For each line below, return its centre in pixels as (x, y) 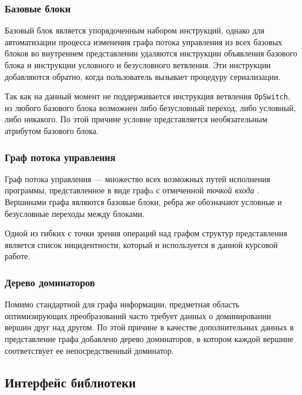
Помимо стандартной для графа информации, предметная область (122, 304)
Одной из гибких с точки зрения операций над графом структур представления (146, 233)
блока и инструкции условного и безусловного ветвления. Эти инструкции (138, 65)
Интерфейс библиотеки (70, 382)
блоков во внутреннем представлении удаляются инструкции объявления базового (151, 53)
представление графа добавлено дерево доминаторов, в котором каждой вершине (149, 339)
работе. (18, 256)
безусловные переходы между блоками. (75, 213)
